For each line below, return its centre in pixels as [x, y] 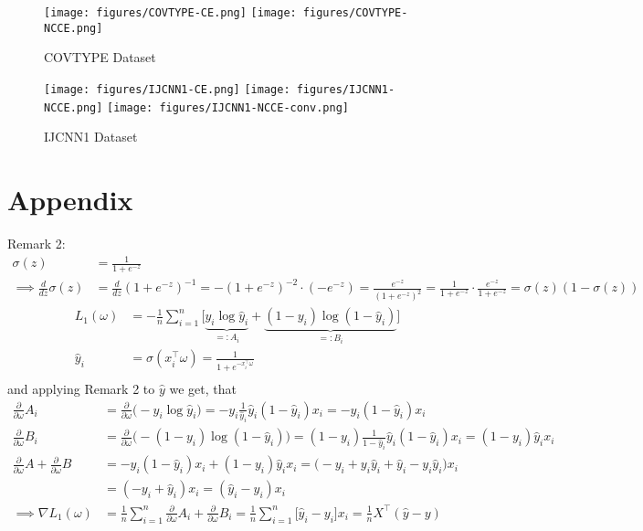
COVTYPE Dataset [100, 57]
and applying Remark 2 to [81, 388]
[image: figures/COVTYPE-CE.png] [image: [170, 13]
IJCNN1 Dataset [91, 137]
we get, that [203, 388]
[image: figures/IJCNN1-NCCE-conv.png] [228, 107]
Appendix [70, 199]
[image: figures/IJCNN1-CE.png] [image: [167, 89]
